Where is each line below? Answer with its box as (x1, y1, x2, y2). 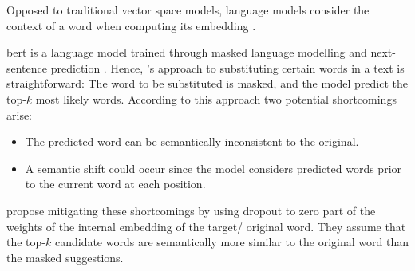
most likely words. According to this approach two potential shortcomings (35, 90, 397, 107)
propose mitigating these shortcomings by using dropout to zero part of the (6, 202, 376, 218)
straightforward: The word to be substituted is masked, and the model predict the (6, 75, 409, 92)
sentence (6, 59, 48, 76)
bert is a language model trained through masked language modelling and (6, 44, 367, 61)
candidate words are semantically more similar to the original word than (54, 234, 409, 250)
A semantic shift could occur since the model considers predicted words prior (25, 159, 402, 176)
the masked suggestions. (6, 249, 124, 265)
